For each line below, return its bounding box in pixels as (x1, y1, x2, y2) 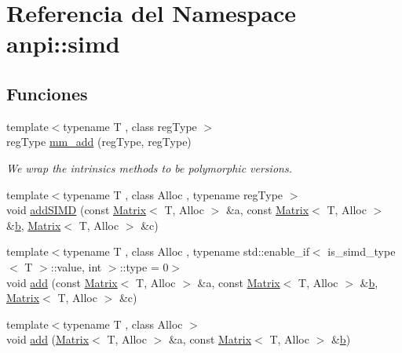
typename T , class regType (63, 118, 197, 134)
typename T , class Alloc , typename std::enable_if (63, 243, 309, 260)
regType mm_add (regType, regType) (6, 133, 192, 150)
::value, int (50, 258, 102, 275)
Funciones (6, 81, 88, 105)
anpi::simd (6, 27, 120, 60)
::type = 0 (119, 258, 169, 275)
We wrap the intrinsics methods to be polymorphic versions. (6, 159, 292, 176)
